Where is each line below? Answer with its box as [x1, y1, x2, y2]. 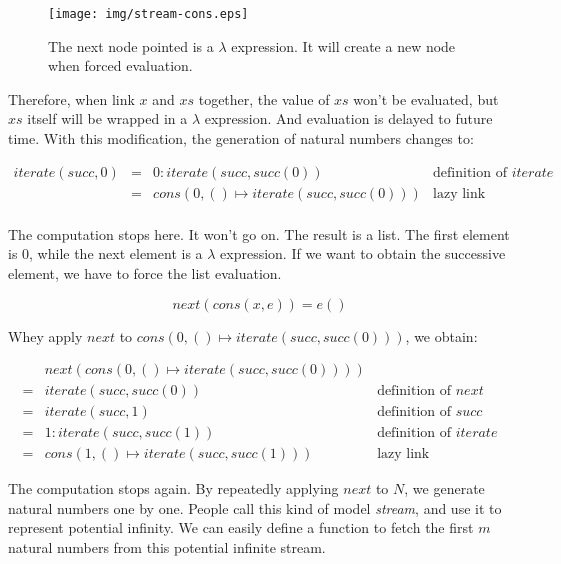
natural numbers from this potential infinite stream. [8, 537, 326, 558]
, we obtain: [405, 325, 478, 346]
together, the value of [198, 88, 330, 109]
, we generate [404, 478, 485, 499]
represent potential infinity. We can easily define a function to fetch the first [8, 517, 474, 538]
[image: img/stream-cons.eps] [48, 7, 249, 21]
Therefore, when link [8, 88, 135, 109]
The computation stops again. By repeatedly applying [8, 478, 339, 499]
